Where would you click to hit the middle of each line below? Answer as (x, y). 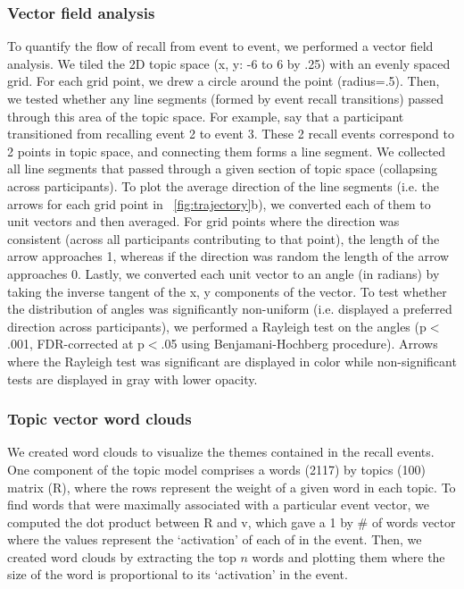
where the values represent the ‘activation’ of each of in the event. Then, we (215, 539)
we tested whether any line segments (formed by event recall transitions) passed (226, 98)
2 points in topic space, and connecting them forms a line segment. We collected (227, 151)
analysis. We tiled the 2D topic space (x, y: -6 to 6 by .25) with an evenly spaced (229, 63)
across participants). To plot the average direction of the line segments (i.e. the (223, 185)
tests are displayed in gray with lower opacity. (133, 379)
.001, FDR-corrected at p (76, 344)
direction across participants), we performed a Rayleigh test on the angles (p (217, 326)
